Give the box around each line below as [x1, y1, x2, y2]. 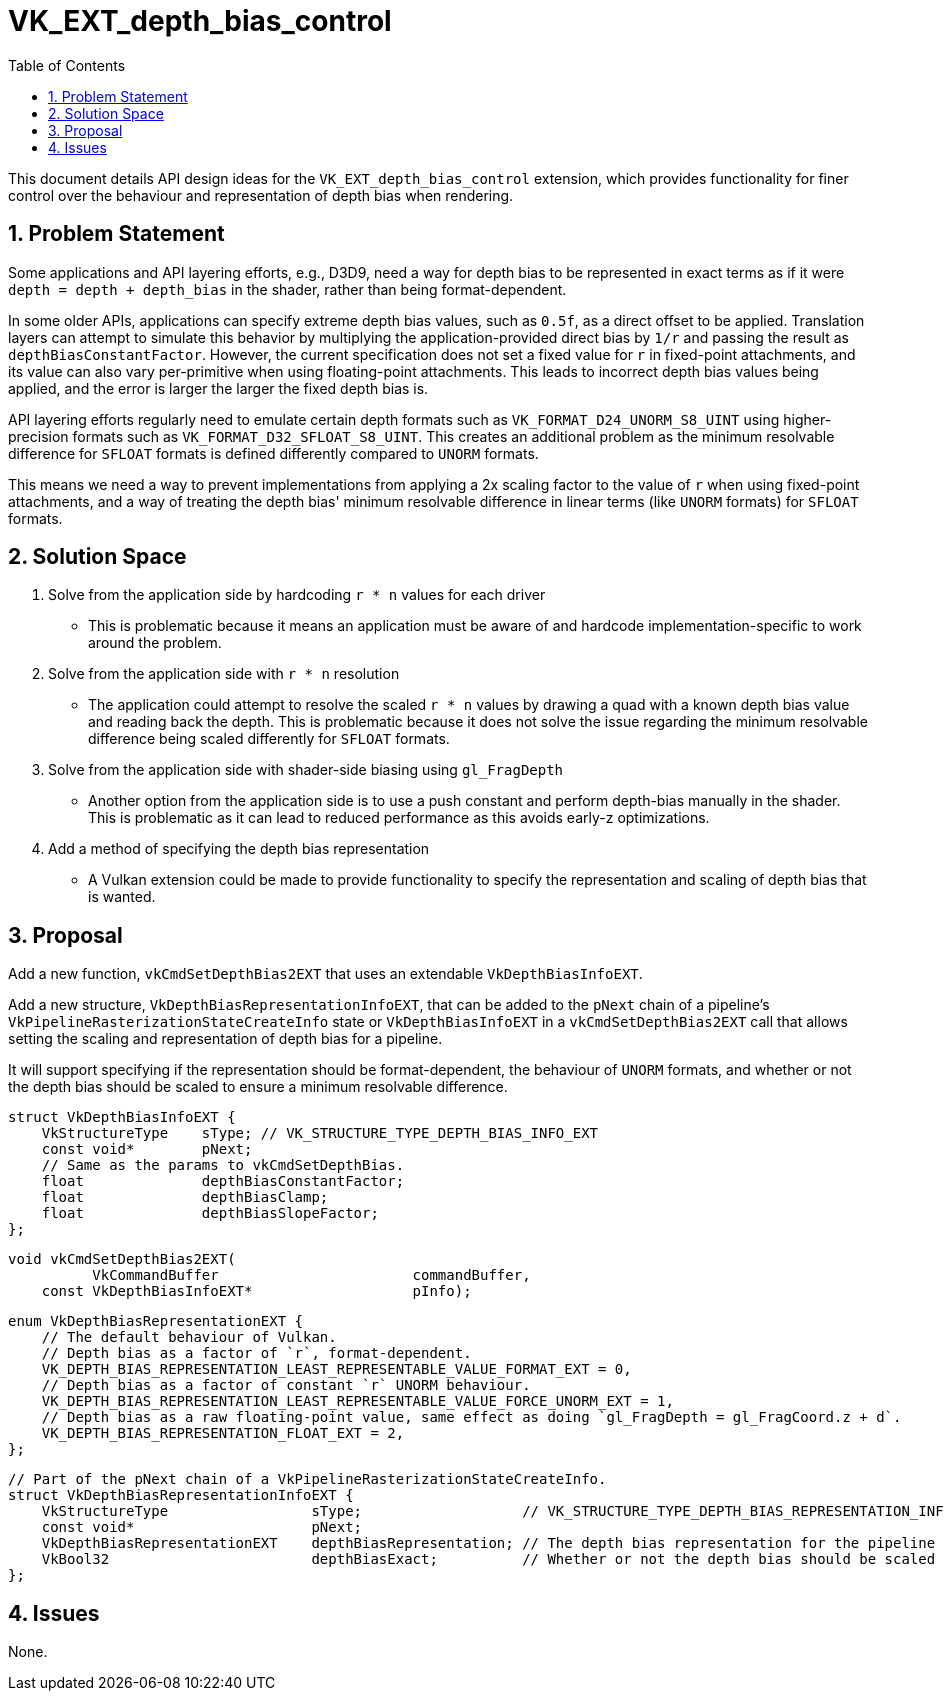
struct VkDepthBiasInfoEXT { [8, 1109, 236, 1126]
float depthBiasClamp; [41, 1189, 329, 1206]
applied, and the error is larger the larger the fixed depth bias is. [8, 379, 429, 397]
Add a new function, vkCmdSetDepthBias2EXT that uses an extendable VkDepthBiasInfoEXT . [8, 965, 643, 983]
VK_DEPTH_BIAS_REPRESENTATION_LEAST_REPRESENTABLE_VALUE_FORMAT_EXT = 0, [41, 1361, 632, 1378]
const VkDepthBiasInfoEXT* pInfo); [41, 1283, 472, 1300]
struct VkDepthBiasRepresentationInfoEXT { [8, 1487, 354, 1504]
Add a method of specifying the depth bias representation [48, 840, 430, 858]
